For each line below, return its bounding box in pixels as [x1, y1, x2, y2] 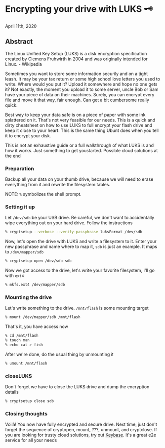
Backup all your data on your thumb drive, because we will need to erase [5, 176, 154, 182]
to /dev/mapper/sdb [5, 249, 44, 255]
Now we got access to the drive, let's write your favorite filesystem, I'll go [5, 267, 155, 274]
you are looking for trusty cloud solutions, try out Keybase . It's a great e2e [5, 432, 157, 438]
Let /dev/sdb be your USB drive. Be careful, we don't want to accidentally [5, 215, 155, 221]
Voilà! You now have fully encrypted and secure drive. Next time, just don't [5, 421, 157, 427]
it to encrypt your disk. [5, 132, 51, 138]
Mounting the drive [5, 294, 52, 301]
